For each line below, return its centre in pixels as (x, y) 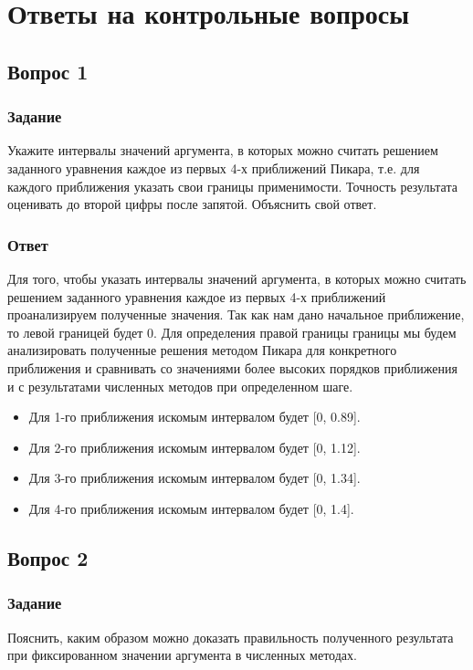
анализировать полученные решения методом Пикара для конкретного (202, 350)
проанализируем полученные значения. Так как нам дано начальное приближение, (236, 314)
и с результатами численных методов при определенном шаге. (180, 386)
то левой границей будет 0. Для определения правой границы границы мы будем (232, 332)
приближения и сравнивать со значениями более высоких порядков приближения (232, 367)
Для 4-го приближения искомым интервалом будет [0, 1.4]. (191, 508)
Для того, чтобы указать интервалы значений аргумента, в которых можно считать (237, 278)
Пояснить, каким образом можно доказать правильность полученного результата (231, 637)
